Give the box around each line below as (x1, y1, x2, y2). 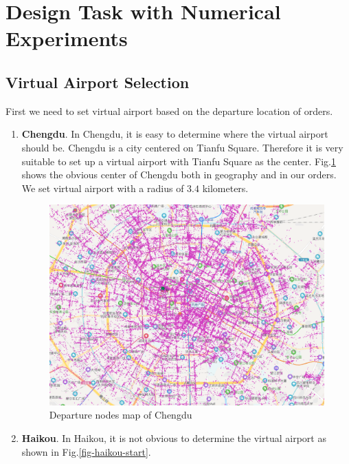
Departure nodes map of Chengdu (49, 408, 192, 422)
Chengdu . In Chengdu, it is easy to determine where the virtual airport (21, 127, 328, 141)
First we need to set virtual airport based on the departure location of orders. (5, 103, 333, 118)
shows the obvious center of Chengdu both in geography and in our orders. (21, 167, 337, 182)
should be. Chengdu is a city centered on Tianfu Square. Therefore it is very (21, 140, 344, 154)
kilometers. (202, 180, 249, 195)
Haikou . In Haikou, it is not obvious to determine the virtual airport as (21, 431, 326, 445)
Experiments (5, 24, 128, 52)
